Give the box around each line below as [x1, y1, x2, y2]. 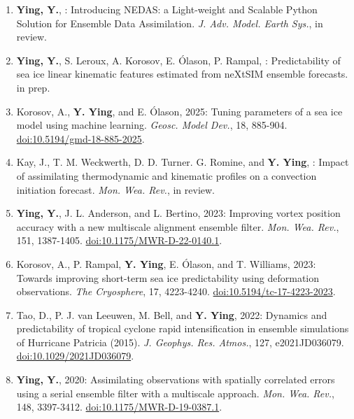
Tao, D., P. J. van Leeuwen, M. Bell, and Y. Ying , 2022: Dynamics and [16, 307, 327, 322]
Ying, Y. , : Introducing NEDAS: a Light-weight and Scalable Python [16, 2, 318, 16]
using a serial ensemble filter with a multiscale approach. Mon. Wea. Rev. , [16, 385, 334, 400]
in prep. [16, 80, 50, 94]
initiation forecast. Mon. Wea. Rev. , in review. [16, 182, 215, 197]
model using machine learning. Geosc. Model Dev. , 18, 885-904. [16, 118, 288, 132]
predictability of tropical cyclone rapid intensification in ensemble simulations [16, 321, 349, 336]
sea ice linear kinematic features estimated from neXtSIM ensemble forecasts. [16, 66, 348, 81]
